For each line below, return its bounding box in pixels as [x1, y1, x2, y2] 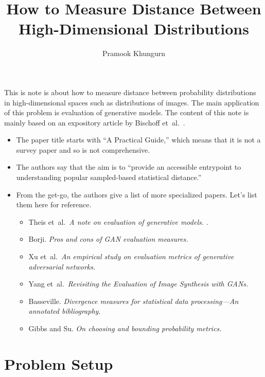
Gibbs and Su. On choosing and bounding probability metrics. [28, 323, 222, 333]
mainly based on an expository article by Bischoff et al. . [4, 117, 185, 128]
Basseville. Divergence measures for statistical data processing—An [28, 295, 239, 306]
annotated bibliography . [28, 306, 101, 316]
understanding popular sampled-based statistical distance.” [16, 172, 202, 183]
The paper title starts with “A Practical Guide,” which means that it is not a [16, 134, 261, 145]
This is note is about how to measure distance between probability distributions [4, 86, 256, 97]
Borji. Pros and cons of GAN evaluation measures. [28, 234, 188, 244]
